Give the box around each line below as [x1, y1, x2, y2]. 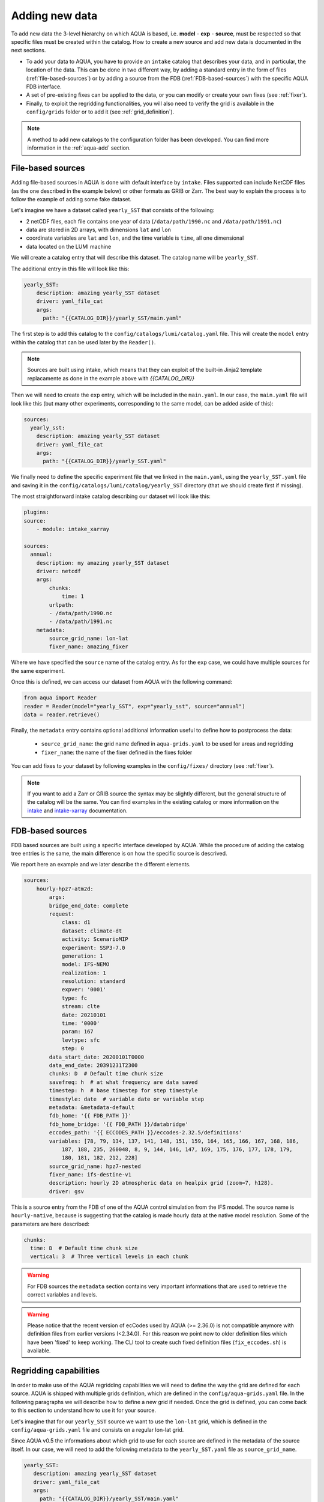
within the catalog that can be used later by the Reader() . [11, 338, 156, 345]
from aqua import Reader [23, 695, 97, 701]
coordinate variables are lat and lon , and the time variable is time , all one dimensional [26, 234, 244, 242]
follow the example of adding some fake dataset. [11, 195, 132, 202]
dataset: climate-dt [61, 927, 122, 934]
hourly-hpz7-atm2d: [36, 885, 94, 892]
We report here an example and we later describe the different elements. [11, 861, 191, 868]
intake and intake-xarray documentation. [27, 807, 128, 814]
